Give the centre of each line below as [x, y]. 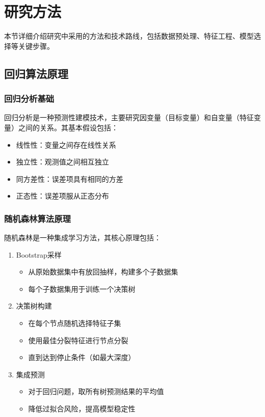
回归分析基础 [29, 99]
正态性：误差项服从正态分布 [62, 196]
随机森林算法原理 [37, 218]
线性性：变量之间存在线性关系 [66, 144]
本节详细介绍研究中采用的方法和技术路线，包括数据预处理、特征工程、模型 [129, 36]
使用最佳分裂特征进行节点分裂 [78, 340]
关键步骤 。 [36, 46]
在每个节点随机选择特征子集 [75, 323]
